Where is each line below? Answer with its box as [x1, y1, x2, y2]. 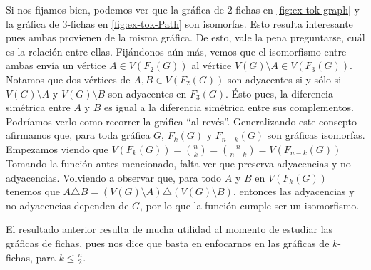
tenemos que [6, 184, 60, 199]
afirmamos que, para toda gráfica [6, 128, 151, 142]
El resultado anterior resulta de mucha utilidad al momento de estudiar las [6, 222, 333, 237]
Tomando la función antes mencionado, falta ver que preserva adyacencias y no [6, 155, 351, 170]
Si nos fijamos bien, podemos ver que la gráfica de [6, 2, 224, 16]
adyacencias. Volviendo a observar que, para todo [6, 170, 222, 185]
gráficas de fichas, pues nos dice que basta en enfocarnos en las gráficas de [6, 235, 330, 250]
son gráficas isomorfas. [267, 128, 365, 142]
